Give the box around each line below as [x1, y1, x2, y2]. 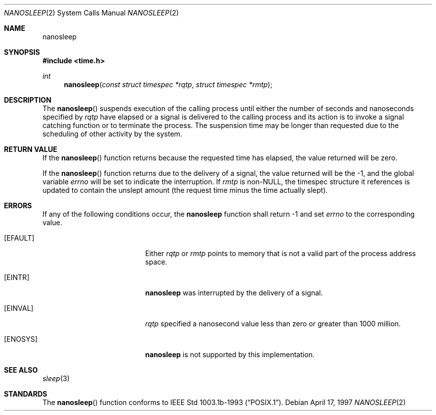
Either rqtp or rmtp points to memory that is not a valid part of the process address [145, 249, 416, 258]
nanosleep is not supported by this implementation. [145, 350, 315, 359]
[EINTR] [4, 273, 29, 281]
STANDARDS [4, 390, 47, 398]
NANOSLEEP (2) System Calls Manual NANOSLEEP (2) [4, 8, 179, 17]
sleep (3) [42, 374, 70, 383]
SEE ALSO [4, 366, 38, 374]
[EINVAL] [4, 304, 34, 312]
